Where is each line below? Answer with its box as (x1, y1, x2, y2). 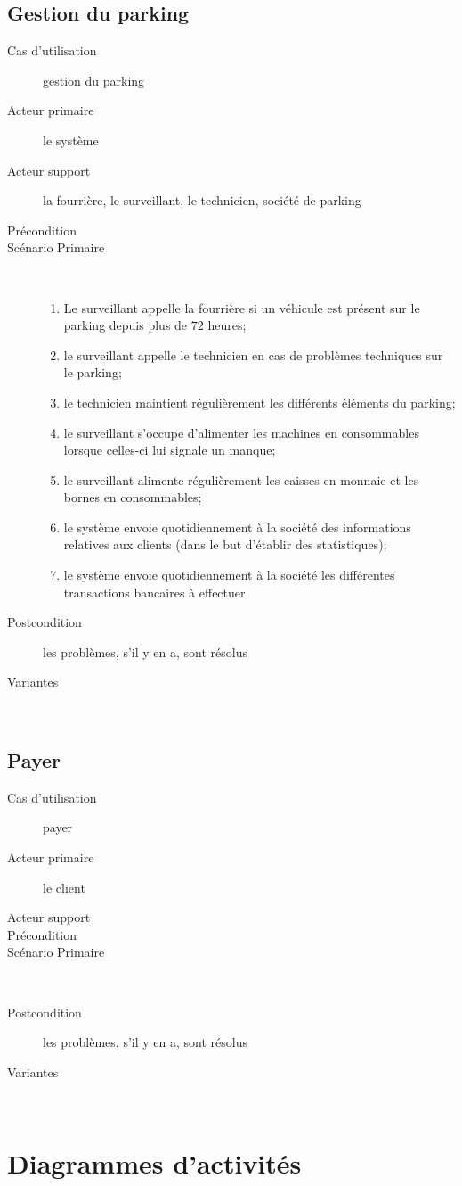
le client (43, 877, 85, 896)
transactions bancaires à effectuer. (63, 582, 249, 601)
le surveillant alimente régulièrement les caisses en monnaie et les (63, 470, 419, 489)
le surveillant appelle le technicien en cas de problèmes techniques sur (63, 345, 443, 364)
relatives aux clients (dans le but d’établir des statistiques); (63, 535, 387, 554)
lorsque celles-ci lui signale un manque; (63, 441, 276, 459)
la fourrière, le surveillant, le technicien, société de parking (43, 191, 361, 210)
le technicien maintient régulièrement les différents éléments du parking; (63, 392, 456, 411)
